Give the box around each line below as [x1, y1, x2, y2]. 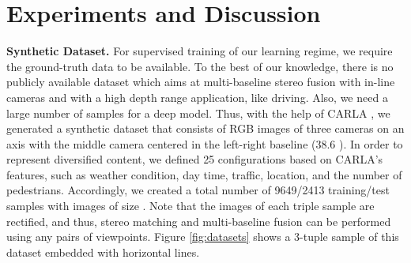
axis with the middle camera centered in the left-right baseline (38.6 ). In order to [6, 135, 403, 152]
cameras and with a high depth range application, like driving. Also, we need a [6, 88, 388, 105]
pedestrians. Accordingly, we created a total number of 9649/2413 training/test [6, 182, 390, 198]
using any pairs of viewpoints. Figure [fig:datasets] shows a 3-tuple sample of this [6, 228, 399, 245]
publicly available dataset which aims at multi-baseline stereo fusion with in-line [6, 73, 395, 90]
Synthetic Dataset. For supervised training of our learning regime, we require [6, 43, 393, 59]
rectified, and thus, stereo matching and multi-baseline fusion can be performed [6, 212, 391, 229]
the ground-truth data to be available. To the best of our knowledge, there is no [6, 58, 394, 74]
